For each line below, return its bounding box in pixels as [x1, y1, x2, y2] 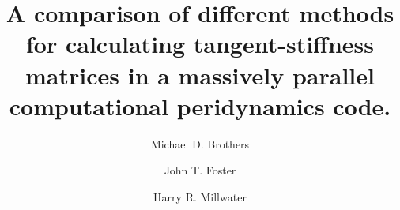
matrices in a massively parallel [25, 58, 375, 91]
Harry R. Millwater [153, 188, 247, 204]
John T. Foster [164, 162, 236, 178]
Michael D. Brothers [150, 135, 250, 152]
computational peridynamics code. [9, 89, 391, 122]
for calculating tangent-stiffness [26, 28, 374, 60]
